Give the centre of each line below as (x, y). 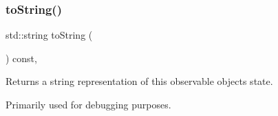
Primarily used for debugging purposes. (88, 104)
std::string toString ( (49, 35)
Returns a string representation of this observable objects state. (139, 81)
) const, (21, 58)
